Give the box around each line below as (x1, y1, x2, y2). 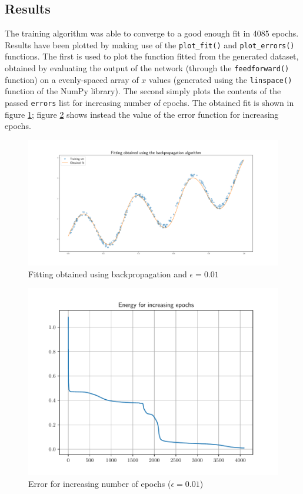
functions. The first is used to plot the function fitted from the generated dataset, (5, 50, 299, 62)
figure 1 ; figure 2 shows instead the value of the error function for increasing (5, 108, 279, 120)
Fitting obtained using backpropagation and (28, 267, 187, 280)
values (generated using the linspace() (149, 73, 292, 85)
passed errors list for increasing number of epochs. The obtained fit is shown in (5, 96, 294, 108)
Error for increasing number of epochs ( (28, 477, 171, 489)
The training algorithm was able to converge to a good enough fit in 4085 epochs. (5, 27, 299, 39)
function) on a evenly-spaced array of (5, 73, 139, 85)
